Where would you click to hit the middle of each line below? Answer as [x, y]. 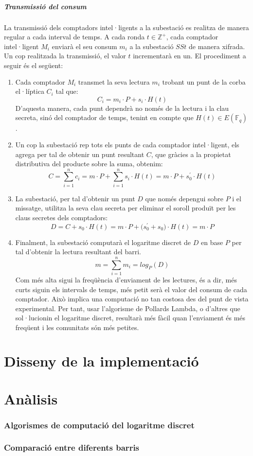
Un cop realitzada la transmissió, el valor [65, 56]
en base [212, 242]
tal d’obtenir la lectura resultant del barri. [78, 252]
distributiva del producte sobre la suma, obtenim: [89, 164]
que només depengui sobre [184, 198]
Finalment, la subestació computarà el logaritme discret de [103, 242]
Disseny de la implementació [101, 360]
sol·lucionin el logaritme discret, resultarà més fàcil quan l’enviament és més [130, 318]
